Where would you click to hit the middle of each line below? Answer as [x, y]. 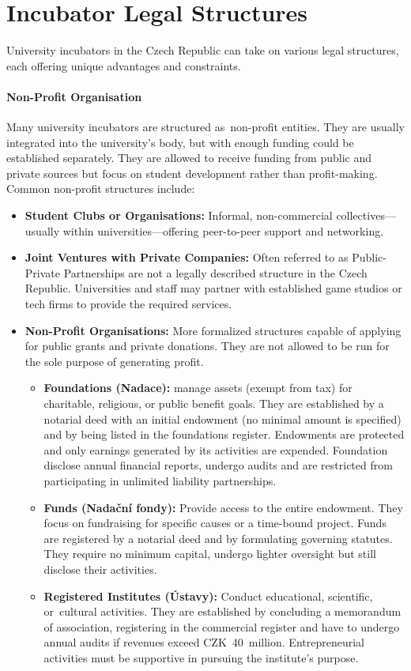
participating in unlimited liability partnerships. [160, 480]
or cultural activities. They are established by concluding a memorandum [222, 611]
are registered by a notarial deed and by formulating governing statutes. [218, 538]
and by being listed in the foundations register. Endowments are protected [224, 434]
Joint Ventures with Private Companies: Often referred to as [187, 257]
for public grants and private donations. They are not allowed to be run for [207, 346]
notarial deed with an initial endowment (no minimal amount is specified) [222, 418]
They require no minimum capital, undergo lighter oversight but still [210, 554]
